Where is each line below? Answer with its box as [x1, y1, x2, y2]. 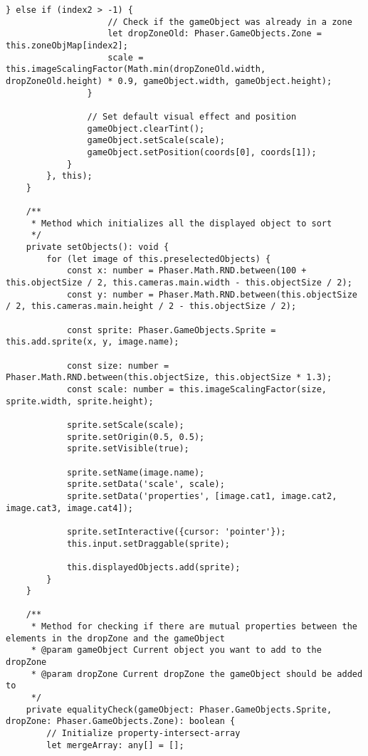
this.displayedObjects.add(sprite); [66, 562, 241, 572]
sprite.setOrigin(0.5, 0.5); [66, 431, 205, 442]
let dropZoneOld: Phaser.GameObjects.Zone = [107, 28, 322, 39]
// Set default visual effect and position [87, 111, 297, 122]
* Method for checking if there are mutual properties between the [31, 621, 357, 632]
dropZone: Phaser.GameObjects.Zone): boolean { [6, 716, 236, 727]
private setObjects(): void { [26, 242, 169, 253]
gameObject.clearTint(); [87, 123, 205, 134]
